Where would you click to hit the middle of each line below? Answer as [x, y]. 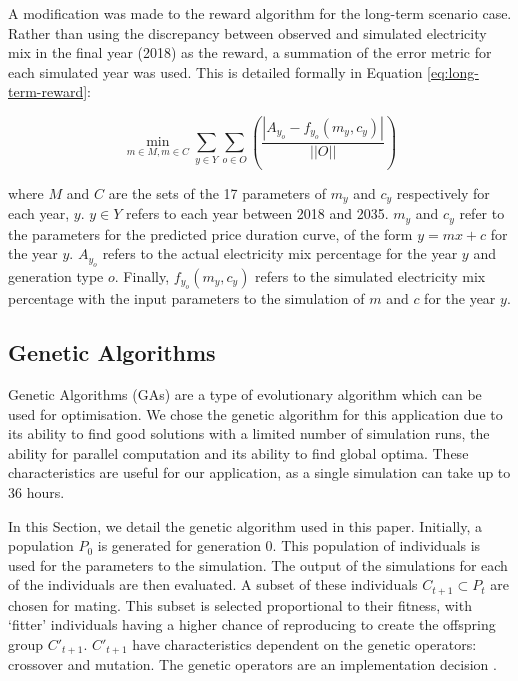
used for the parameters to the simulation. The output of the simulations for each [258, 564]
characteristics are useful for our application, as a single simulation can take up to [259, 472]
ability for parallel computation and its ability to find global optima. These [238, 452]
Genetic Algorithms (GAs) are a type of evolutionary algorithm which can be [245, 394]
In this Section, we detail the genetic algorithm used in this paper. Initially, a [245, 525]
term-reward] [48, 91]
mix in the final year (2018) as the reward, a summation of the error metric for [250, 52]
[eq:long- [453, 71]
